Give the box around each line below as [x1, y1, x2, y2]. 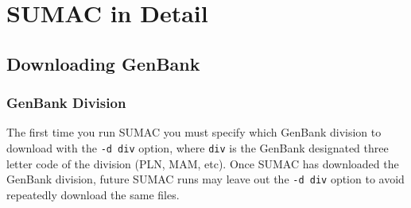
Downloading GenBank [6, 51, 200, 75]
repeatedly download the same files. [6, 186, 180, 202]
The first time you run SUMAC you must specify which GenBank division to [6, 124, 382, 141]
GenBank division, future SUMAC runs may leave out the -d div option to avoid [6, 171, 405, 187]
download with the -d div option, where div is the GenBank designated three [6, 139, 389, 156]
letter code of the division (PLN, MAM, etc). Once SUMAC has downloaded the [6, 155, 399, 171]
